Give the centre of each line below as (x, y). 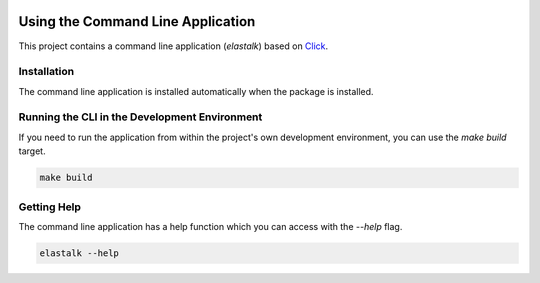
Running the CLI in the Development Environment (140, 117)
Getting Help (50, 207)
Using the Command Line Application (137, 21)
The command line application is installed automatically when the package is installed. (196, 91)
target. (32, 151)
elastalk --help (79, 253)
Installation (46, 72)
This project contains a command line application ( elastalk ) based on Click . (173, 46)
